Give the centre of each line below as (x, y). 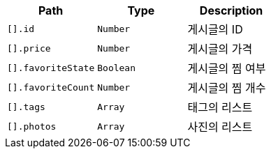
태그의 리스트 (220, 107)
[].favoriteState (51, 68)
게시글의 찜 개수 (227, 88)
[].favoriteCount (51, 87)
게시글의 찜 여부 (227, 68)
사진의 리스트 (220, 127)
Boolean (117, 68)
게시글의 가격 (220, 49)
